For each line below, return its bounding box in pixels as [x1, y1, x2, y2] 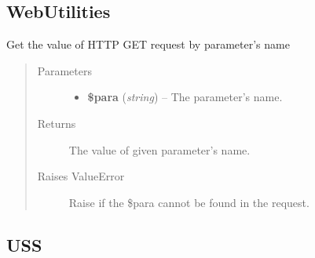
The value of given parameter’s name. [68, 141, 251, 158]
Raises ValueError [37, 168, 125, 184]
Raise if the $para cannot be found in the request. [68, 194, 310, 210]
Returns [37, 114, 76, 131]
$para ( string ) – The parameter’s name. [87, 89, 283, 105]
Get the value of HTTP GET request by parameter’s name [6, 36, 290, 53]
